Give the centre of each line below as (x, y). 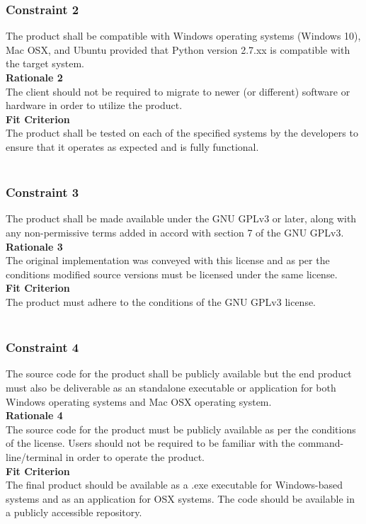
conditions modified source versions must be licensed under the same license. (172, 274)
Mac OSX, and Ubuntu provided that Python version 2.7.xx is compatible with (178, 49)
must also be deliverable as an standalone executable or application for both (171, 387)
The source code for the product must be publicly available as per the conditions (181, 429)
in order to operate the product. (135, 456)
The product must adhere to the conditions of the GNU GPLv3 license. (161, 301)
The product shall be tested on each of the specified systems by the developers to (182, 133)
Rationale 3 (34, 246)
